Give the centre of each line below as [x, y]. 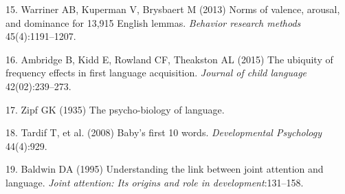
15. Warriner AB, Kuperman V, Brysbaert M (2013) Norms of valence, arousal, [173, 9]
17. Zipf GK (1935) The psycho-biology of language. [115, 109]
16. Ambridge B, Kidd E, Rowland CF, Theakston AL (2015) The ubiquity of [169, 59]
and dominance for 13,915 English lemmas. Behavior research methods [153, 22]
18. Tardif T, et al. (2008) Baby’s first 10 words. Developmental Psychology [164, 132]
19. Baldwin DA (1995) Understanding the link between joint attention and [165, 169]
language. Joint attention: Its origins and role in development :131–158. [155, 182]
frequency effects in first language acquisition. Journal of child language [156, 73]
